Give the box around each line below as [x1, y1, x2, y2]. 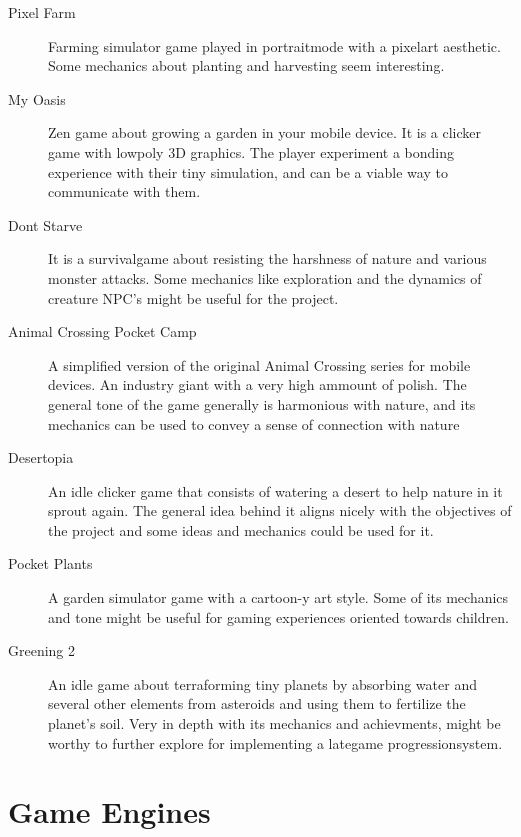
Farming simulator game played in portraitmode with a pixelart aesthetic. [48, 35, 501, 56]
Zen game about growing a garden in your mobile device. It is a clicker [48, 122, 482, 143]
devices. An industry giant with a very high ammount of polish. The [48, 374, 467, 395]
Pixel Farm [8, 2, 76, 22]
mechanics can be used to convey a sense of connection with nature [48, 413, 460, 434]
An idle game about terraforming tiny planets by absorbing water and [48, 673, 477, 694]
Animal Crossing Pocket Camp [8, 321, 197, 342]
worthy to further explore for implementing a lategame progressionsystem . [48, 732, 503, 753]
